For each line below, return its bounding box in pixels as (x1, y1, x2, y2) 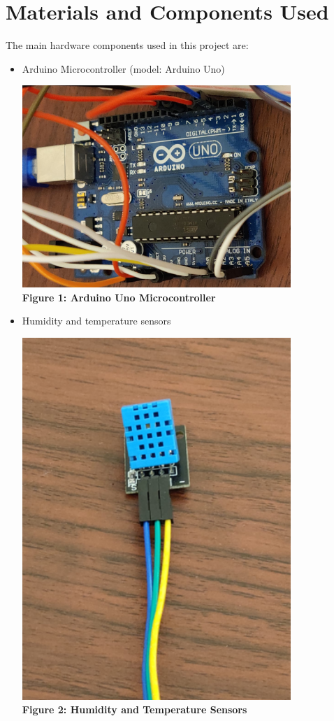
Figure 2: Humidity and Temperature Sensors (22, 702, 247, 717)
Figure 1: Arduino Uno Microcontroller (22, 290, 216, 304)
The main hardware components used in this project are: (6, 38, 249, 52)
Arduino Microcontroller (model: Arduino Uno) (22, 61, 225, 76)
